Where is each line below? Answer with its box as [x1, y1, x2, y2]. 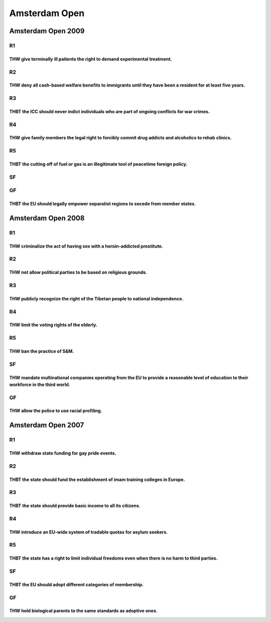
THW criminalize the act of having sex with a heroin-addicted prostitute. [9, 243, 163, 249]
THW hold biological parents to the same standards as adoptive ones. [9, 608, 158, 614]
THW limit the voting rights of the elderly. [9, 322, 98, 328]
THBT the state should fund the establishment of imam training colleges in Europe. [9, 476, 185, 483]
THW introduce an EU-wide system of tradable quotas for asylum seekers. [9, 529, 168, 535]
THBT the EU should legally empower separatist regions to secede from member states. [9, 201, 196, 207]
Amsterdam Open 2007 [9, 421, 84, 430]
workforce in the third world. [9, 381, 70, 387]
